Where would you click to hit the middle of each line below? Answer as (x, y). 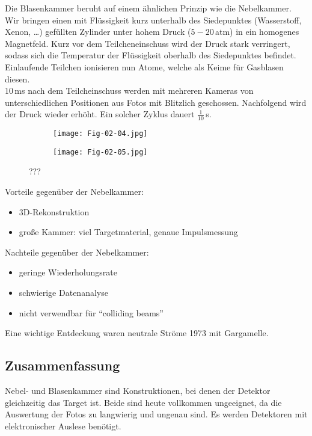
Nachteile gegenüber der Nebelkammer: (77, 252)
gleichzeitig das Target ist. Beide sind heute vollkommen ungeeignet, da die (143, 402)
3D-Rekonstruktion (54, 211)
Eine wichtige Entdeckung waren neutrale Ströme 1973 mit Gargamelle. (137, 333)
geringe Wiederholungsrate (68, 272)
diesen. (17, 78)
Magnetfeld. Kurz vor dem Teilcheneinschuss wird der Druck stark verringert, (148, 43)
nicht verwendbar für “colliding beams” (91, 312)
